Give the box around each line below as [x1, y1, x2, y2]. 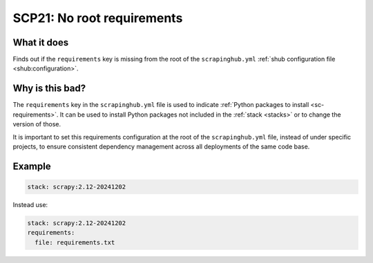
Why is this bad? [12, 83, 86, 95]
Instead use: [12, 200, 48, 208]
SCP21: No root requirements [12, 10, 183, 26]
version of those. [12, 120, 61, 128]
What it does [12, 37, 69, 48]
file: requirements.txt [35, 238, 115, 246]
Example [12, 160, 51, 172]
